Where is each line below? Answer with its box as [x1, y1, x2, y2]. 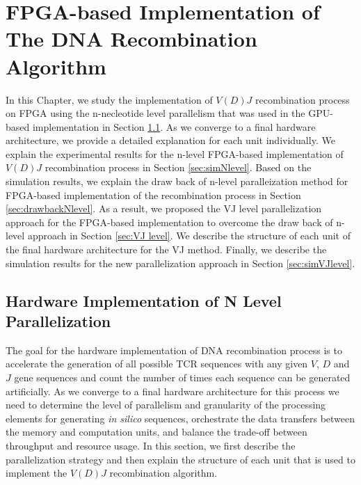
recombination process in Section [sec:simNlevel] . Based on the [45, 160, 312, 175]
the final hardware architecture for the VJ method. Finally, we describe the [6, 242, 327, 257]
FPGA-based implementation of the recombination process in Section [6, 187, 301, 202]
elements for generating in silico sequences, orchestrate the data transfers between [6, 411, 355, 425]
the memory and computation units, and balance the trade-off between [6, 424, 307, 439]
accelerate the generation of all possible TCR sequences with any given [6, 356, 308, 371]
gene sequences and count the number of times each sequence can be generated [14, 370, 351, 384]
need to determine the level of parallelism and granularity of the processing [6, 397, 326, 412]
